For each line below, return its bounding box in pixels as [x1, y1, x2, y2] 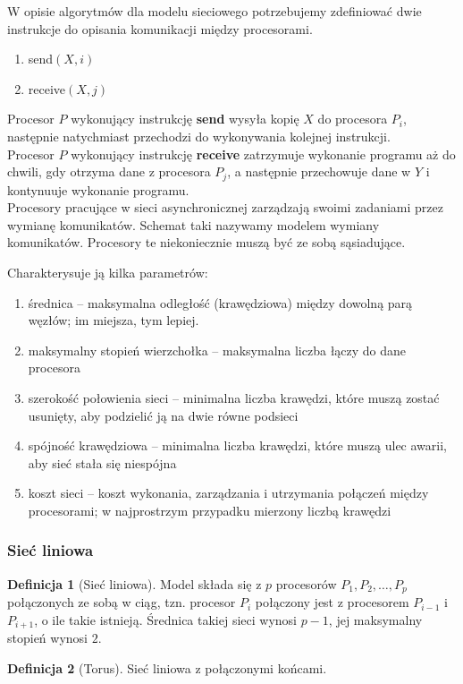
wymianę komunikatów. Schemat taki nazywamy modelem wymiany [7, 215, 380, 234]
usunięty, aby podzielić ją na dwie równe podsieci [28, 406, 299, 424]
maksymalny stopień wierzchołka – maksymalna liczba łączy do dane [28, 340, 407, 359]
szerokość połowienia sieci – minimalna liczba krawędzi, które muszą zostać [28, 388, 440, 406]
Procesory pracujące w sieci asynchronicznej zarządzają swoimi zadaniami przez [7, 198, 443, 217]
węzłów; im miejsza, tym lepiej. [28, 311, 199, 329]
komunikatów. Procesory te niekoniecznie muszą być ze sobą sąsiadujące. [7, 233, 406, 252]
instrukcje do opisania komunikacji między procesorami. [7, 19, 313, 38]
